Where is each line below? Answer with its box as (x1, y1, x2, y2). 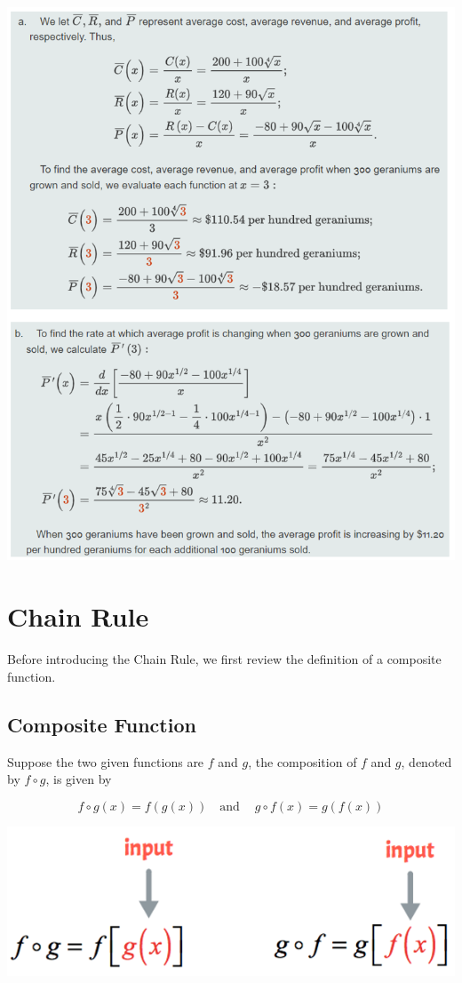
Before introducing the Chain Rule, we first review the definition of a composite (7, 650, 442, 668)
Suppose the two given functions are (7, 752, 204, 771)
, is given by (45, 770, 112, 788)
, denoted (401, 752, 452, 771)
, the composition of (248, 752, 357, 771)
